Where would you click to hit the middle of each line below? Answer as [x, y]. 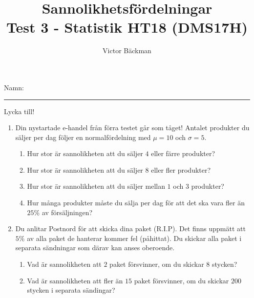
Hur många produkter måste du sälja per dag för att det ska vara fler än [136, 203]
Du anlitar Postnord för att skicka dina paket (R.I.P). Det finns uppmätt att [130, 228]
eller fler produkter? [181, 169]
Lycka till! [19, 111]
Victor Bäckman [127, 50]
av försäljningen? [67, 212]
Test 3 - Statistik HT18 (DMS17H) [127, 27]
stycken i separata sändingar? [71, 290]
